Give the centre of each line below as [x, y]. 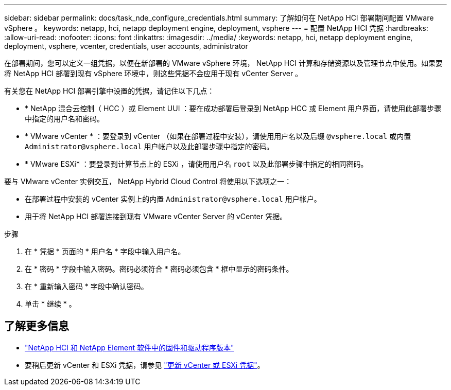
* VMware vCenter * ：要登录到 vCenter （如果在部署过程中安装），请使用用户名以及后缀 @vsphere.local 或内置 [218, 136]
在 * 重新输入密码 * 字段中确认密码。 [86, 286]
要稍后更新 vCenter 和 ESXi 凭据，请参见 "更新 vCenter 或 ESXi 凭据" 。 [145, 365]
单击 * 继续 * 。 [50, 304]
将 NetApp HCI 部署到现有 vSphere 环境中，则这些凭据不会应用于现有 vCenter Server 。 [153, 73]
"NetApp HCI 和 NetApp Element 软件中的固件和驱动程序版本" [129, 347]
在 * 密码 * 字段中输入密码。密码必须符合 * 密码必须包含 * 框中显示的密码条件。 [159, 269]
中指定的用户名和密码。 [64, 119]
